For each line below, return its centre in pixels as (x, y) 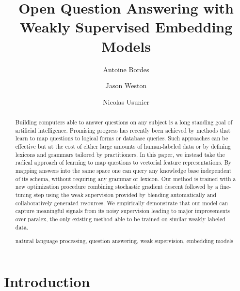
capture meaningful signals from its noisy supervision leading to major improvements (123, 211)
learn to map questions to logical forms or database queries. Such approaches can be (122, 138)
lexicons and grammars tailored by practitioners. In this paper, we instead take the (120, 154)
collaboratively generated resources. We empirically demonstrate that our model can (122, 203)
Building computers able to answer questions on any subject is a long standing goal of (124, 122)
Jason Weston (126, 85)
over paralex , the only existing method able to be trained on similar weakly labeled (120, 219)
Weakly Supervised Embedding (126, 27)
